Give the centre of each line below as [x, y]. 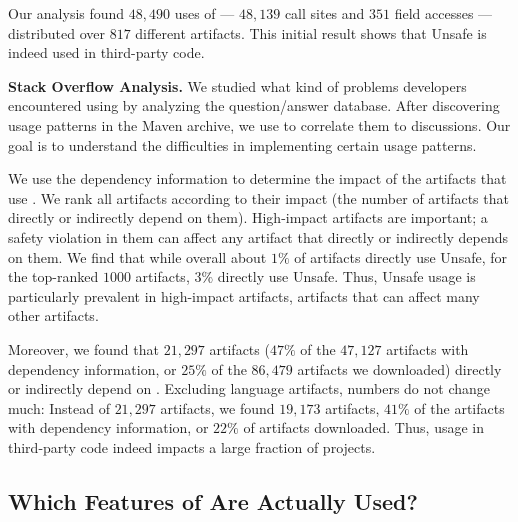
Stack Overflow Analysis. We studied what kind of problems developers [237, 85]
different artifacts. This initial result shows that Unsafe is [311, 32]
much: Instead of [59, 407]
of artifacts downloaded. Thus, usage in [364, 427]
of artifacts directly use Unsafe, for [400, 256]
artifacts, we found [217, 407]
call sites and [324, 13]
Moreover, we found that [83, 348]
